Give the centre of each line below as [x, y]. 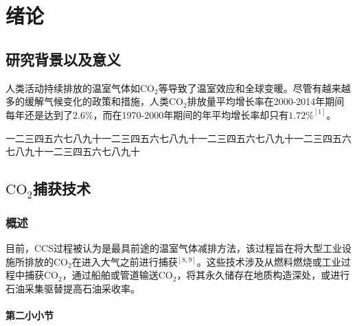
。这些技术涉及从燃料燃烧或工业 [269, 261]
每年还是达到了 [39, 115]
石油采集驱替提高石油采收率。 [73, 288]
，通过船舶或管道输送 [110, 275]
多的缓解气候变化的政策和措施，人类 [87, 101]
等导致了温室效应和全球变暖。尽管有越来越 [254, 88]
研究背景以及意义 [63, 59]
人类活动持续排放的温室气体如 [73, 88]
